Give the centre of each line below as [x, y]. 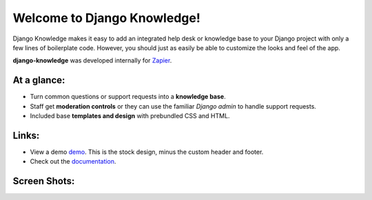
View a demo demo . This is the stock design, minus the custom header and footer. [147, 152]
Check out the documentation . [73, 162]
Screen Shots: [44, 181]
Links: [26, 135]
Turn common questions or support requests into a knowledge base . [128, 97]
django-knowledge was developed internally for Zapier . [92, 60]
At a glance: [39, 80]
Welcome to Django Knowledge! [107, 18]
